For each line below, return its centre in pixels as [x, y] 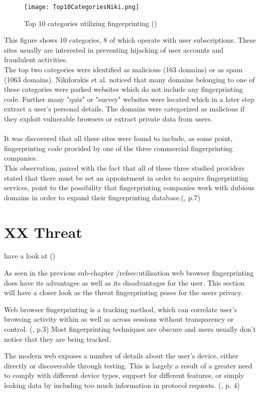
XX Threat [43, 232]
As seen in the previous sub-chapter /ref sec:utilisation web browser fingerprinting [129, 273]
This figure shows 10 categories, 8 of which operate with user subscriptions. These [130, 40]
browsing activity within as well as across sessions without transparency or [119, 319]
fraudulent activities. [36, 59]
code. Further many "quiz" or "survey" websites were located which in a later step [129, 99]
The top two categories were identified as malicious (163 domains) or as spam [123, 70]
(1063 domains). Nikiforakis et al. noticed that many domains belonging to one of [129, 79]
